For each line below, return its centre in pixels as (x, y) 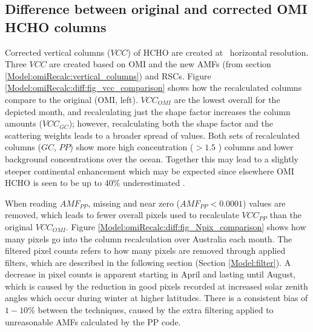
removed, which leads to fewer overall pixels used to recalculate (122, 215)
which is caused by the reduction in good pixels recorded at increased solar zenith (156, 286)
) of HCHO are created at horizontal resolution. (218, 52)
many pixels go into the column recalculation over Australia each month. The (149, 238)
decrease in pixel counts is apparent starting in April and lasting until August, (150, 274)
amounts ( (24, 123)
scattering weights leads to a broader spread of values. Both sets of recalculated (152, 135)
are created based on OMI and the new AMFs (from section (160, 64)
